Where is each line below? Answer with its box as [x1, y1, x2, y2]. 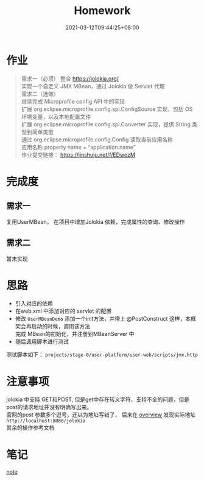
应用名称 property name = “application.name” [21, 143, 136, 151]
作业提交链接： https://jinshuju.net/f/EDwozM [21, 151, 136, 159]
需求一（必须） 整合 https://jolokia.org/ [21, 74, 119, 82]
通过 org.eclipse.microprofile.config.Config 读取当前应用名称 [21, 135, 174, 143]
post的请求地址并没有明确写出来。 [6, 404, 93, 411]
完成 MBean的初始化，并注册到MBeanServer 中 [15, 330, 135, 338]
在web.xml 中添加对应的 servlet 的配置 [15, 307, 111, 315]
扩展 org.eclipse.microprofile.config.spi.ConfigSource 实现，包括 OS [21, 105, 193, 113]
